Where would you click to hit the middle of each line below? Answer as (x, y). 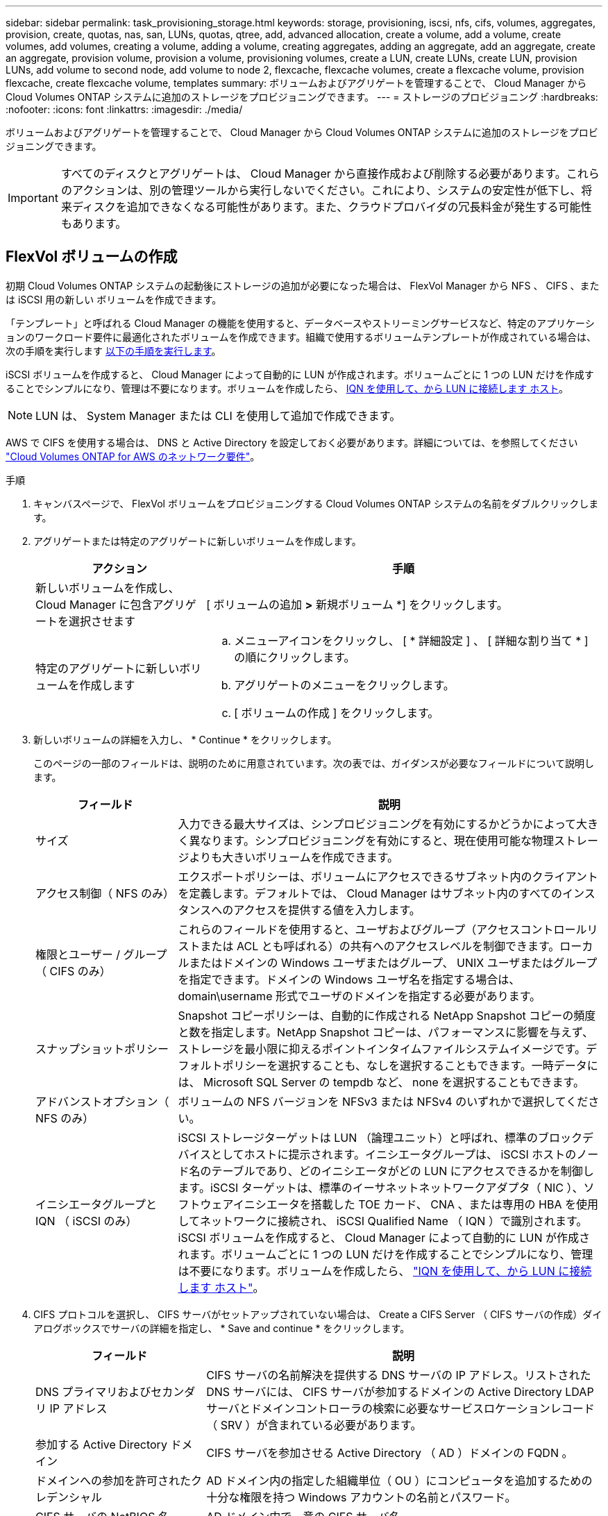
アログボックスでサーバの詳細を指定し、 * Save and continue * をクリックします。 (222, 1328)
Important (33, 198)
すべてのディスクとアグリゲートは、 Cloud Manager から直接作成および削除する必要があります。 (313, 174)
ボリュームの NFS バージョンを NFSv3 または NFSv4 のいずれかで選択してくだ (383, 1101)
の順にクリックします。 (295, 657)
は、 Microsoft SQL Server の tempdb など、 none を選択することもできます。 (381, 1082)
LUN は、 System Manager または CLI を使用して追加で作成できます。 (218, 415)
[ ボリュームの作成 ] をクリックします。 (337, 713)
